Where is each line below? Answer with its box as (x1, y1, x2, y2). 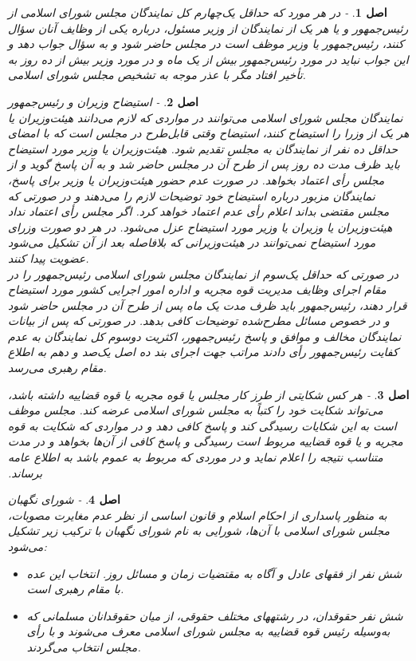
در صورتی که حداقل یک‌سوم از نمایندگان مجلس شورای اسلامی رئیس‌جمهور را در (8, 265, 398, 282)
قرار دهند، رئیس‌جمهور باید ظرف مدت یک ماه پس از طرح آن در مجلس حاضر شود (8, 296, 407, 313)
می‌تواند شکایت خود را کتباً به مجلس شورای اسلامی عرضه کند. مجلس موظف (8, 402, 383, 418)
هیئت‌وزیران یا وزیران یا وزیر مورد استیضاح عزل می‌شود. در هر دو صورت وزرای (8, 218, 393, 235)
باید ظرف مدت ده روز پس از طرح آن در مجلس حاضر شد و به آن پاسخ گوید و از (8, 156, 400, 172)
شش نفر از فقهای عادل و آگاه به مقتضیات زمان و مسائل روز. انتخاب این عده (26, 564, 402, 581)
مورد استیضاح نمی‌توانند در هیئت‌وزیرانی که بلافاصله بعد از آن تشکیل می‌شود (8, 234, 376, 251)
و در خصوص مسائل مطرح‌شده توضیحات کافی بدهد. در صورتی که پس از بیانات (8, 312, 390, 329)
